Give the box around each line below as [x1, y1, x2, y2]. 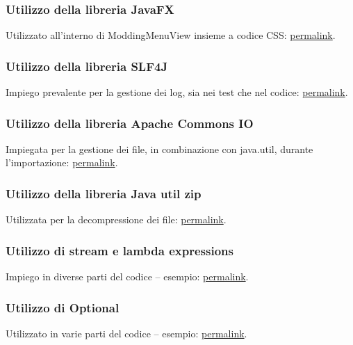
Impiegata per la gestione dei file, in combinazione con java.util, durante [6, 141, 313, 156]
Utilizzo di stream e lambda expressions [6, 241, 233, 259]
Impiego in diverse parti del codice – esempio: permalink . [6, 269, 249, 284]
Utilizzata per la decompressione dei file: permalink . [6, 212, 227, 227]
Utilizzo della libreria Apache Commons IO [6, 114, 254, 131]
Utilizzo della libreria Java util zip [6, 184, 202, 202]
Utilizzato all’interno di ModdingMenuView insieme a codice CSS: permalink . [6, 28, 336, 42]
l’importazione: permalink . [6, 155, 118, 170]
